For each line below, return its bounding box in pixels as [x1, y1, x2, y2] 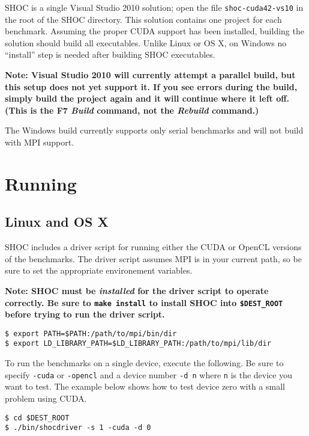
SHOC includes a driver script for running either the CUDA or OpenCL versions [5, 241, 302, 253]
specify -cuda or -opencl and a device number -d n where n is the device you [5, 368, 292, 381]
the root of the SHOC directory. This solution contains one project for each [5, 13, 282, 25]
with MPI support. [5, 136, 74, 148]
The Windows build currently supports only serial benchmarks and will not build [5, 124, 304, 137]
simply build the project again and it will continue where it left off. [5, 92, 290, 105]
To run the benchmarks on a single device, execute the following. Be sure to [5, 357, 284, 369]
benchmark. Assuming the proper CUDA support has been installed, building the [5, 25, 304, 37]
